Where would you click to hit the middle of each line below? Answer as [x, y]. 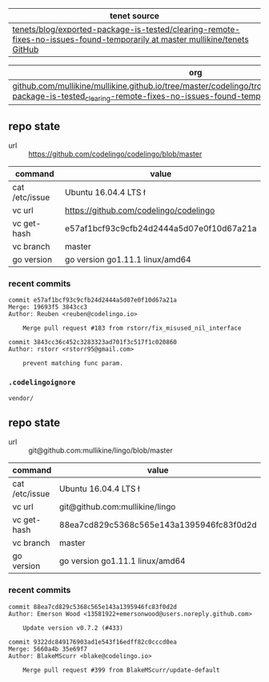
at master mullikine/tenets [201, 39]
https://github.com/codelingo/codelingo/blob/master [115, 154]
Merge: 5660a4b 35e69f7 [48, 649]
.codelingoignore [42, 383]
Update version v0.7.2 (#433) [73, 628]
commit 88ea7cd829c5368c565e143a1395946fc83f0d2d [93, 607]
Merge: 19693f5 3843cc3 [48, 307]
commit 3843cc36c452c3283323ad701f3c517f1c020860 [93, 343]
